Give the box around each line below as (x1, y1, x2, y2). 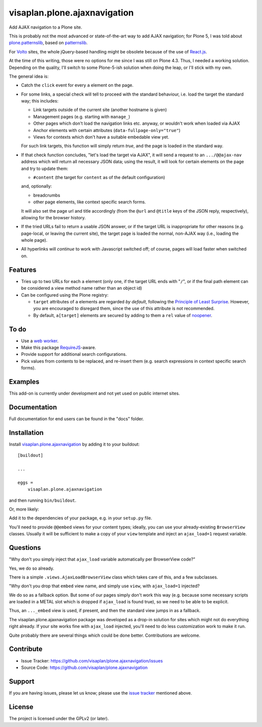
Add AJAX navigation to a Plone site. (9, 24, 82, 30)
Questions (9, 544, 41, 552)
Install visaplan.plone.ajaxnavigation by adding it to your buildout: (9, 441, 140, 447)
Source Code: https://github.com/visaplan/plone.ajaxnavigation (21, 664, 148, 670)
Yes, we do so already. (9, 565, 54, 571)
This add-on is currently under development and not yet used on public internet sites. (9, 391, 180, 397)
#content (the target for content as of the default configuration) (33, 174, 165, 180)
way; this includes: (21, 98, 59, 104)
